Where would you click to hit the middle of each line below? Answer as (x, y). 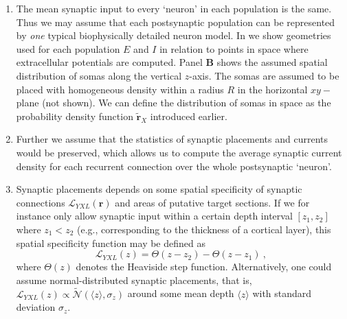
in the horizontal (272, 89)
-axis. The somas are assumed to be (264, 75)
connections (41, 202)
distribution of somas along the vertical (99, 75)
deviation (36, 307)
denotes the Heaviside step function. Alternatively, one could (204, 267)
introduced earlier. (189, 116)
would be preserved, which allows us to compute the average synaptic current (179, 152)
